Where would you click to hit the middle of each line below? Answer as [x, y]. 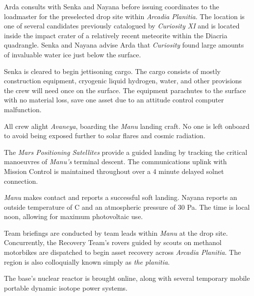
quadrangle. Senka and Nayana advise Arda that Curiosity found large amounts [124, 45]
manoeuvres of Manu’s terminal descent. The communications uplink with [115, 161]
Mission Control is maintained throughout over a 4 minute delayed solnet [114, 171]
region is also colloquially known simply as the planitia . [87, 261]
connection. [21, 181]
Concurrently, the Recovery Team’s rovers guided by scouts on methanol [113, 242]
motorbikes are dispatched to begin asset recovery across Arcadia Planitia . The [123, 252]
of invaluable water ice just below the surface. [73, 54]
